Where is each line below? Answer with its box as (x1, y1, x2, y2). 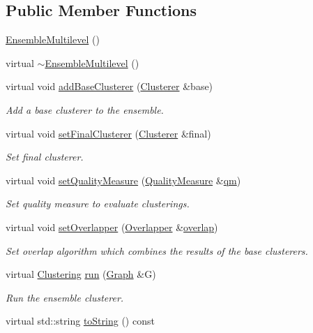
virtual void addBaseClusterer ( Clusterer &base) (6, 79, 213, 94)
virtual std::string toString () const (6, 313, 155, 328)
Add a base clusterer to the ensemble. (6, 102, 164, 117)
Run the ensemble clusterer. (6, 290, 124, 304)
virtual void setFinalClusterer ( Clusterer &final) (6, 126, 211, 140)
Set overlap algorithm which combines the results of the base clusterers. (6, 243, 308, 258)
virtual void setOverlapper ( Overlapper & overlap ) (6, 219, 218, 234)
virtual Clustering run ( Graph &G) (6, 267, 156, 281)
